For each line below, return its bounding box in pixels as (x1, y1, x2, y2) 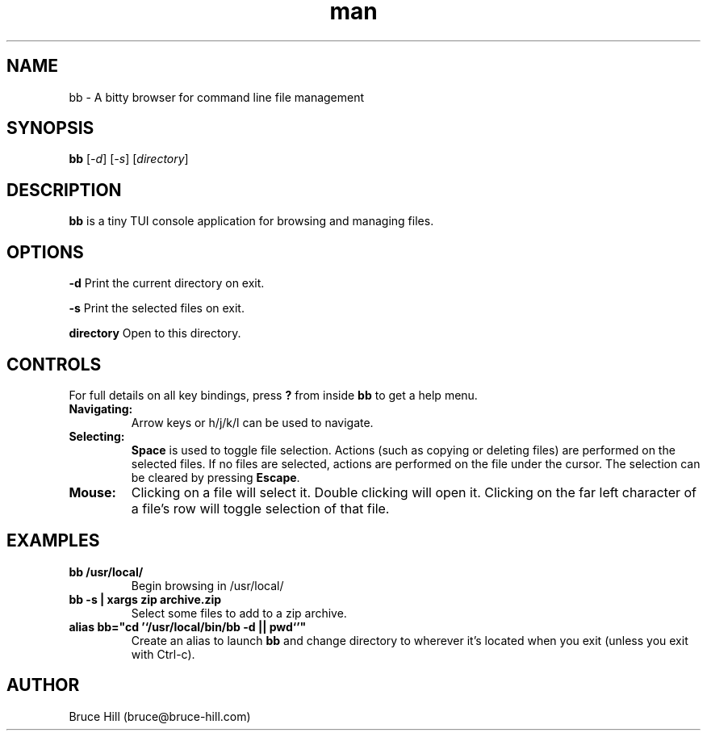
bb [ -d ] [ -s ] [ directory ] (69, 152, 189, 166)
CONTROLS (6, 354, 102, 375)
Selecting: (69, 429, 125, 443)
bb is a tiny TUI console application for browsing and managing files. (69, 214, 434, 228)
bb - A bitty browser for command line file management (69, 90, 365, 104)
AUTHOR (6, 675, 80, 696)
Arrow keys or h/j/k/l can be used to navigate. (131, 415, 374, 429)
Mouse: (69, 484, 116, 500)
